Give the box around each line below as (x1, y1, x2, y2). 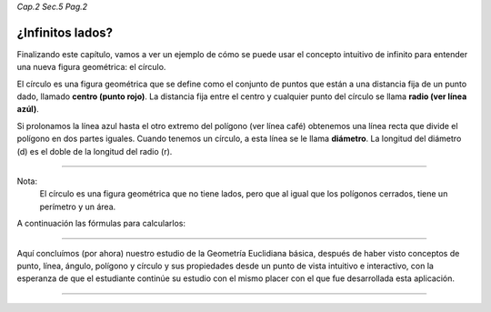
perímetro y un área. (39, 201, 116, 212)
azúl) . (16, 104, 40, 115)
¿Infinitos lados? (16, 25, 114, 40)
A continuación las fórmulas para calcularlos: (16, 218, 186, 229)
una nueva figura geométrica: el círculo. (16, 62, 166, 73)
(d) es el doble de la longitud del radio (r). (16, 146, 173, 156)
